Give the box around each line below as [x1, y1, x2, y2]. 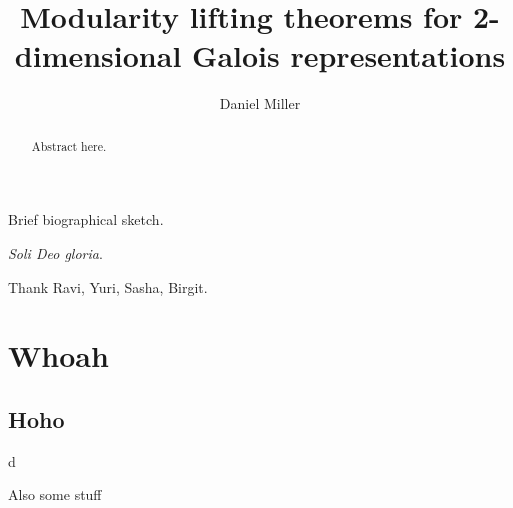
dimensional [14, 35, 182, 76]
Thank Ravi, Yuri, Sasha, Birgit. [8, 276, 208, 297]
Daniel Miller [219, 93, 301, 114]
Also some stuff [8, 484, 102, 505]
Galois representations [192, 35, 506, 76]
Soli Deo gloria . [8, 242, 103, 263]
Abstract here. [31, 137, 107, 154]
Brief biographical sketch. [8, 209, 164, 230]
